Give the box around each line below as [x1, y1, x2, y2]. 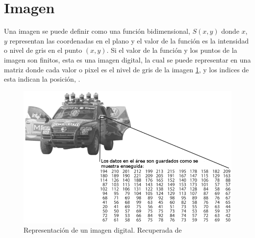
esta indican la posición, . [4, 74, 80, 84]
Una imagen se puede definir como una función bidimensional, [4, 26, 190, 36]
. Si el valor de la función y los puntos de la [106, 45, 237, 55]
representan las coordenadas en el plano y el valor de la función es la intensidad [9, 35, 249, 45]
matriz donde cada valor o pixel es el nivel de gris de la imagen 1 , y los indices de [4, 64, 249, 74]
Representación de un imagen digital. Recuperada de [24, 225, 182, 235]
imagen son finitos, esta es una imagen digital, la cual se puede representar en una [4, 54, 251, 65]
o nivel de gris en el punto [4, 45, 82, 55]
